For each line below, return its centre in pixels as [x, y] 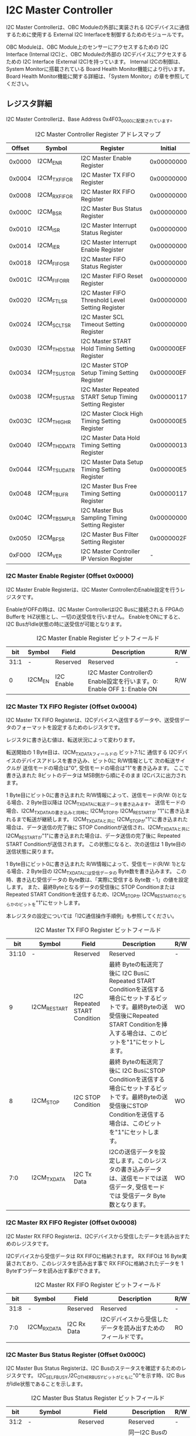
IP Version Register [107, 558]
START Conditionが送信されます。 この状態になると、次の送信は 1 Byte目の [96, 844]
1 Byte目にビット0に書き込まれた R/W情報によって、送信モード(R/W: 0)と [94, 795]
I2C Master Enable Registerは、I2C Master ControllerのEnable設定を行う [93, 589]
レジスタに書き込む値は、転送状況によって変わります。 [72, 740]
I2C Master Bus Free [109, 486]
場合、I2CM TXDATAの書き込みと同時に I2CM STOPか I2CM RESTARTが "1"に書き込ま [98, 811]
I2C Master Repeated [110, 389]
